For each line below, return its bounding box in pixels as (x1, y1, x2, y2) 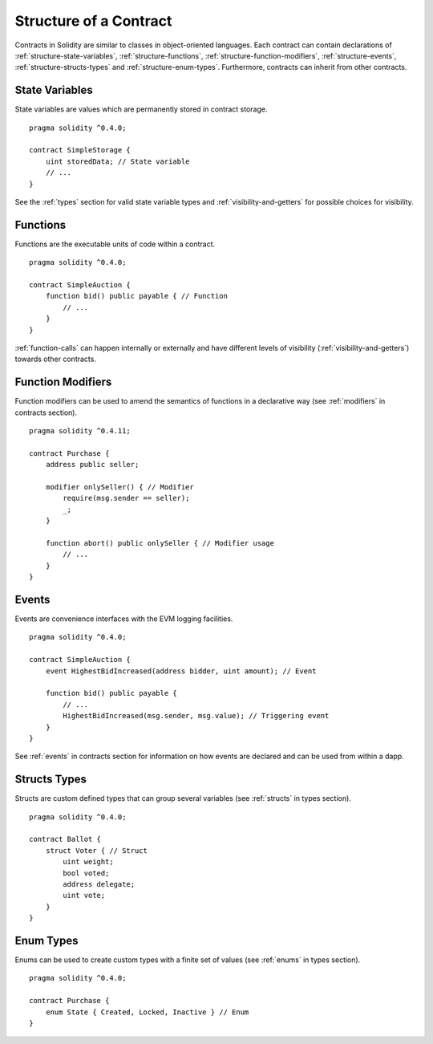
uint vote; (63, 891, 106, 900)
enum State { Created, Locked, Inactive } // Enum (45, 1007, 249, 1017)
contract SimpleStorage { (29, 145, 132, 155)
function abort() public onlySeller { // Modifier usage (45, 538, 274, 547)
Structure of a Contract (14, 12, 172, 30)
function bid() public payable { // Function (45, 291, 229, 301)
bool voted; (63, 868, 110, 878)
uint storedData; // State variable (45, 156, 190, 166)
